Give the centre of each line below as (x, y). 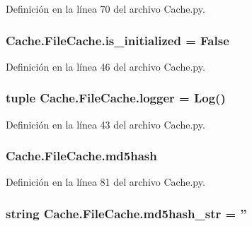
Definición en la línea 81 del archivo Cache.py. (105, 182)
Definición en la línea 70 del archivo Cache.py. (105, 8)
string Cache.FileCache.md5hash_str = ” (126, 213)
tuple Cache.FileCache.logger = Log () (116, 98)
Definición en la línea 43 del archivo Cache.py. (105, 124)
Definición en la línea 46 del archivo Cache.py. (105, 66)
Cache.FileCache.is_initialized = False (118, 40)
